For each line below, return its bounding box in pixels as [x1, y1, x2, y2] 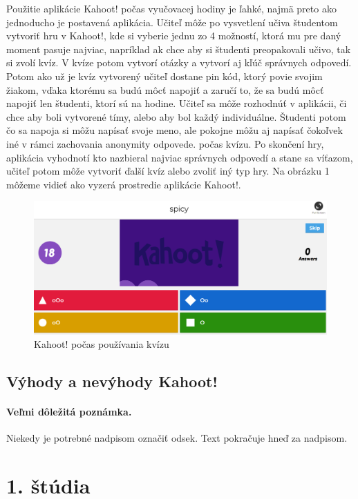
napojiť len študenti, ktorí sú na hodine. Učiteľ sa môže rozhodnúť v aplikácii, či [6, 96, 347, 110]
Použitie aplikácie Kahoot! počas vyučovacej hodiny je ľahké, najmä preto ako [6, 1, 337, 15]
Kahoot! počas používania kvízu [34, 337, 169, 351]
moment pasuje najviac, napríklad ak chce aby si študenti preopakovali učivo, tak [6, 41, 351, 56]
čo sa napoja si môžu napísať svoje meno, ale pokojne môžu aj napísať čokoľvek [6, 123, 343, 137]
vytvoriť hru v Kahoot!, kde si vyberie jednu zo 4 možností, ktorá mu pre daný [6, 28, 341, 43]
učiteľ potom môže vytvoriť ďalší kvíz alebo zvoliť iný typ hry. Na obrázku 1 [6, 164, 330, 178]
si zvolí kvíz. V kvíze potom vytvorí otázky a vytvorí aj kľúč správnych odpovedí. [6, 55, 352, 70]
